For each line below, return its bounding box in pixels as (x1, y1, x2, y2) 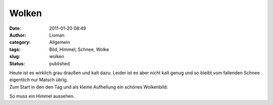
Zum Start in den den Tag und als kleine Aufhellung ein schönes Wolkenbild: (9, 84, 168, 90)
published (49, 61, 70, 67)
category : (9, 39, 31, 45)
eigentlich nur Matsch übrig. (9, 77, 68, 83)
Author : (9, 32, 26, 38)
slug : (9, 54, 20, 60)
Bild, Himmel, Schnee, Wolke (49, 46, 109, 52)
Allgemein (49, 39, 70, 45)
